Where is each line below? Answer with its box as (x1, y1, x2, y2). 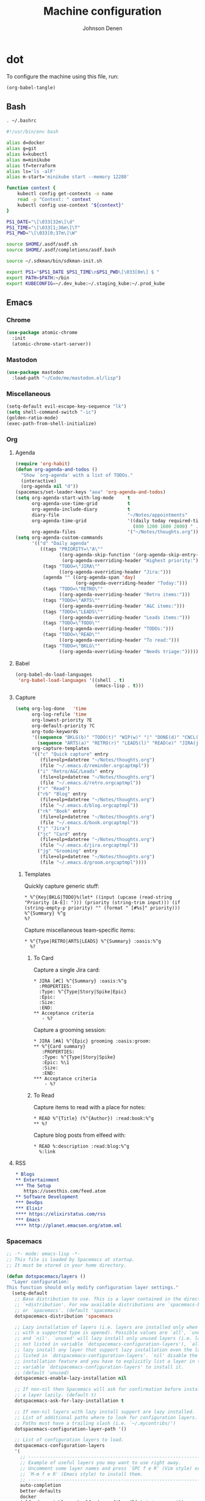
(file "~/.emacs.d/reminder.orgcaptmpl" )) (40, 763, 149, 769)
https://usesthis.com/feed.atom (23, 1188, 106, 1194)
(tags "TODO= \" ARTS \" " (42, 597, 101, 604)
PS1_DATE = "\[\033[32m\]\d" (6, 219, 75, 225)
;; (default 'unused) (14, 1369, 70, 1376)
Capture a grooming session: (33, 1026, 107, 1033)
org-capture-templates (31, 746, 90, 752)
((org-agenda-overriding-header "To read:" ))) (59, 637, 180, 643)
